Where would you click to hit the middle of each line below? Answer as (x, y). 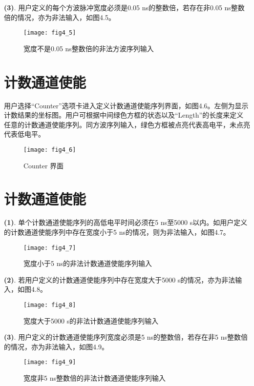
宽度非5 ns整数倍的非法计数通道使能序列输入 (95, 378)
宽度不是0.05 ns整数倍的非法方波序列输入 (89, 48)
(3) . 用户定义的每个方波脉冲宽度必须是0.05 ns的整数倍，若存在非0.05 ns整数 (124, 7)
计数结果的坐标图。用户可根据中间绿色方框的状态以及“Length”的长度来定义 (124, 115)
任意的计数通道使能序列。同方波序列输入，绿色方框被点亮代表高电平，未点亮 (127, 124)
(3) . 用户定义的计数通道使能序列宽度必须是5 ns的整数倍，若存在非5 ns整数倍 (126, 337)
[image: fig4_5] (50, 33)
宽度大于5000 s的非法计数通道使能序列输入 (91, 320)
